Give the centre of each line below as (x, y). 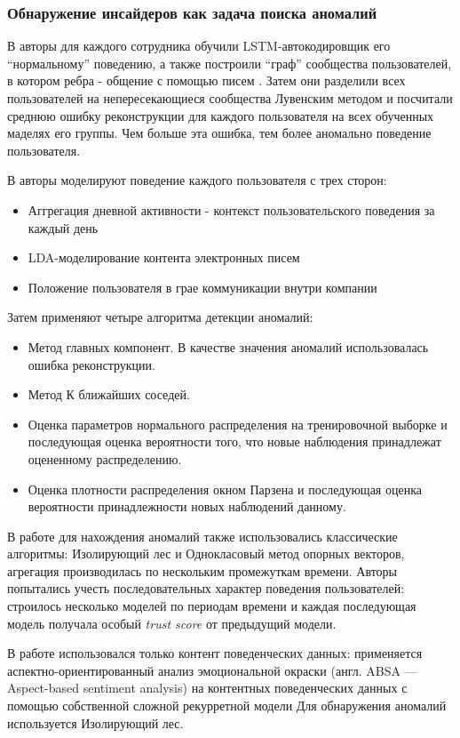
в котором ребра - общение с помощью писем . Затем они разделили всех (206, 80)
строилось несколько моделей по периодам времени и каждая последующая (212, 606)
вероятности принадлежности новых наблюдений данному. (187, 506)
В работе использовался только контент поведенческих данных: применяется (215, 653)
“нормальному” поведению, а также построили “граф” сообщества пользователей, (230, 63)
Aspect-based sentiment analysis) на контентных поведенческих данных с (207, 688)
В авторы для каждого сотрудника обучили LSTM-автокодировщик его (199, 46)
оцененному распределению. (105, 458)
